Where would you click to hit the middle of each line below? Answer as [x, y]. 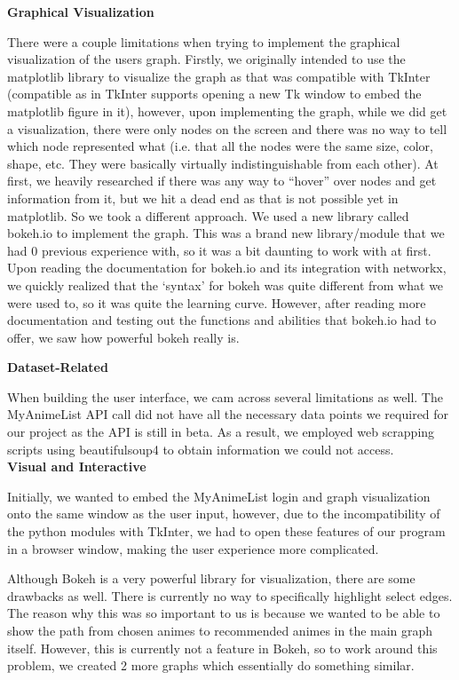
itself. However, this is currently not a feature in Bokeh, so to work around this [222, 648]
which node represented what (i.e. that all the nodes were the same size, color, [220, 146]
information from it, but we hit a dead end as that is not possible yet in [203, 198]
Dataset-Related [58, 367]
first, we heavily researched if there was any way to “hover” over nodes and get [222, 181]
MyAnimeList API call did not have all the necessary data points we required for [228, 414]
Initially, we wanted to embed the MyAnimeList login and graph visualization [219, 496]
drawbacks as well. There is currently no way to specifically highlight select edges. [230, 595]
